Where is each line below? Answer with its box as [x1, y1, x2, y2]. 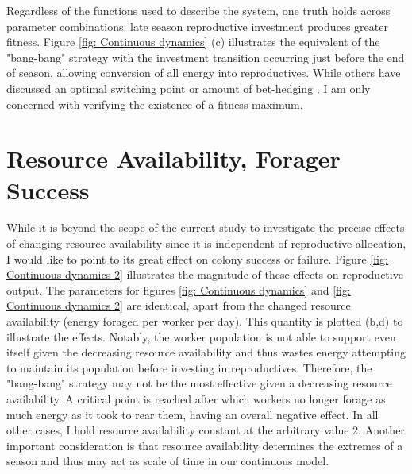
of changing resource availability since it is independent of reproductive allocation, [6, 235, 406, 252]
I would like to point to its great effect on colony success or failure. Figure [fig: [6, 250, 388, 267]
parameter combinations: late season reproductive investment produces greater [6, 17, 388, 34]
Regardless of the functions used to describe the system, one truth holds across [6, 2, 391, 18]
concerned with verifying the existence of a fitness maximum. [6, 95, 303, 112]
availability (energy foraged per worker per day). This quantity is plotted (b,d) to [6, 313, 403, 329]
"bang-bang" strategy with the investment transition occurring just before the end [6, 48, 405, 65]
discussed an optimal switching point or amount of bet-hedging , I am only [6, 79, 371, 96]
